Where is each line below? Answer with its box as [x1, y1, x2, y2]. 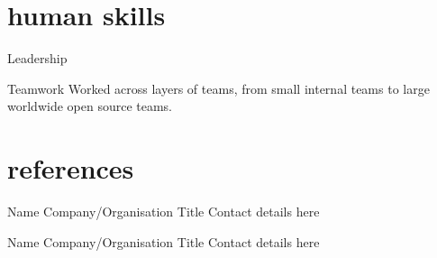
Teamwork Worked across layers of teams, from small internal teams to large [7, 78, 430, 97]
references [7, 150, 134, 187]
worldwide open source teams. [7, 97, 172, 115]
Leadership [7, 49, 68, 68]
